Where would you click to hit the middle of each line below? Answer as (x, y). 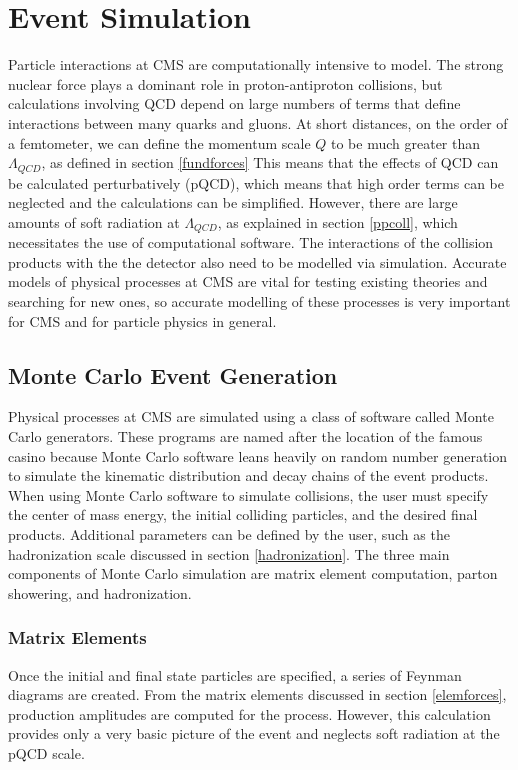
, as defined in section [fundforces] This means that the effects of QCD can (270, 162)
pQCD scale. (46, 752)
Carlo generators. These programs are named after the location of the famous (245, 435)
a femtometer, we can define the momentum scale (159, 142)
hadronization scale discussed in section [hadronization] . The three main (229, 553)
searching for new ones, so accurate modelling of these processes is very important (259, 300)
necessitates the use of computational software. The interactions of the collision (251, 242)
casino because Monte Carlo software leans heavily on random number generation (258, 455)
